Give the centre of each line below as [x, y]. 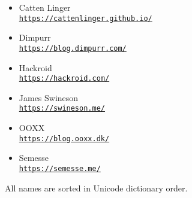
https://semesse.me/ [60, 168]
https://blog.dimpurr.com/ [73, 48]
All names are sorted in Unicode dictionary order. [96, 188]
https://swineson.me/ [62, 109]
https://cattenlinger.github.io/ [85, 18]
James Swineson [49, 97]
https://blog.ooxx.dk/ [64, 138]
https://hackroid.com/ [64, 79]
